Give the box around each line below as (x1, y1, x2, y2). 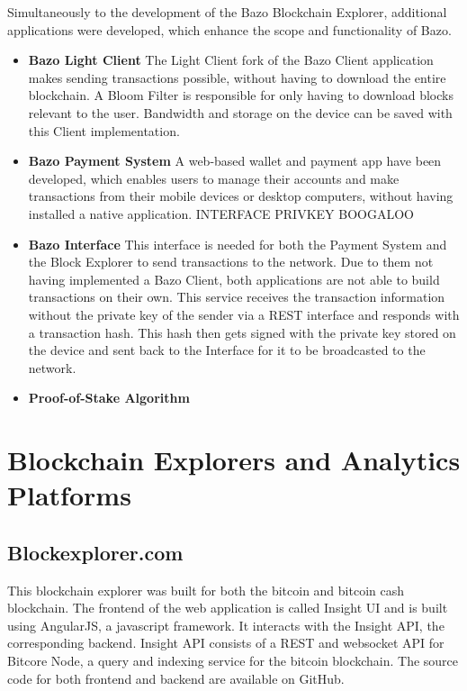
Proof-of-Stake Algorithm (28, 388, 190, 407)
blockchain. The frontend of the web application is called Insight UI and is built (7, 598, 448, 617)
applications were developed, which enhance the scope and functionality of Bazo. (7, 20, 452, 39)
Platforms (7, 477, 131, 514)
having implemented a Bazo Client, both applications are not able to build (28, 269, 440, 288)
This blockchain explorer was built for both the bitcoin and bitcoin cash (7, 580, 404, 599)
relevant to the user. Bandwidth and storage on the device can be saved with (28, 103, 453, 122)
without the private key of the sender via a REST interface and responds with (28, 305, 460, 323)
